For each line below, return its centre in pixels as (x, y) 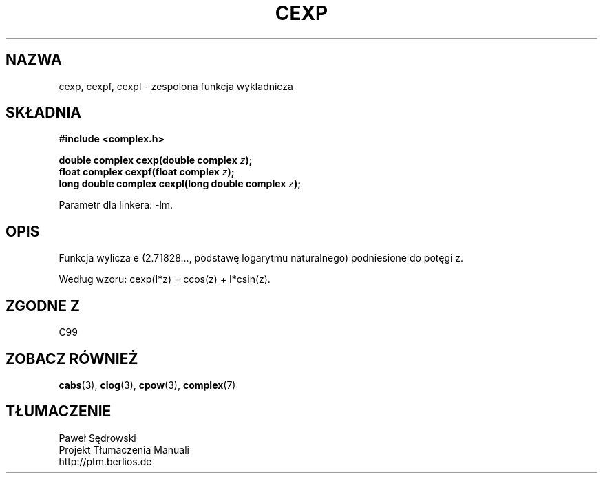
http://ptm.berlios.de (105, 461)
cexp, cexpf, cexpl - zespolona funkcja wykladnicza (176, 86)
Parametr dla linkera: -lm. (116, 205)
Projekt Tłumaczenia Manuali (124, 449)
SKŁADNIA (43, 113)
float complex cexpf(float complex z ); (147, 172)
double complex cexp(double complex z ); (156, 160)
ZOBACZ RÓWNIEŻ (72, 359)
